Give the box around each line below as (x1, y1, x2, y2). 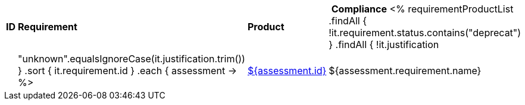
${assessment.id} (247, 65, 327, 77)
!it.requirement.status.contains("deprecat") (329, 27, 521, 39)
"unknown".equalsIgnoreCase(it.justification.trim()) (18, 53, 245, 65)
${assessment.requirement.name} (329, 65, 482, 77)
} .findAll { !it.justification (329, 39, 439, 50)
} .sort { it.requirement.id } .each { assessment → (18, 65, 237, 77)
